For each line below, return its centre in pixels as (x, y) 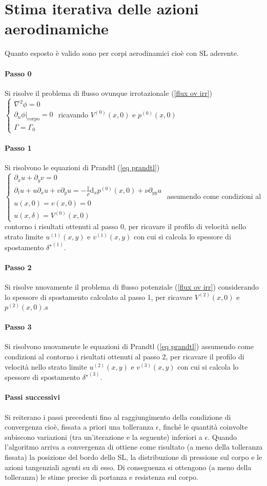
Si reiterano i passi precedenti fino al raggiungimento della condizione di (118, 417)
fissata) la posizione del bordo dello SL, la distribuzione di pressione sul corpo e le (133, 457)
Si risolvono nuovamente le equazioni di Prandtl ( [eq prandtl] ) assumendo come (129, 346)
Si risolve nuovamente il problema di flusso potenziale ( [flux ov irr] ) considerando (132, 286)
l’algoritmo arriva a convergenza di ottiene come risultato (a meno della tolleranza (134, 447)
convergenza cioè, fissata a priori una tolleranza (79, 427)
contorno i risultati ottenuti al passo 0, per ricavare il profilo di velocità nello (126, 226)
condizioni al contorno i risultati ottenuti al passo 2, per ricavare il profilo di (125, 357)
